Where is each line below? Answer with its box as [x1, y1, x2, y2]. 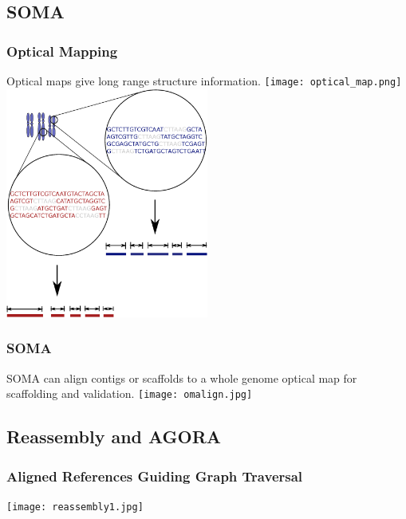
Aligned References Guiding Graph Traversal [6, 466, 303, 486]
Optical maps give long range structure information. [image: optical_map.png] [6, 73, 402, 88]
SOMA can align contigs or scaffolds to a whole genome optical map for [6, 369, 357, 386]
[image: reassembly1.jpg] [6, 501, 144, 513]
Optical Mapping [6, 41, 118, 61]
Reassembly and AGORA [6, 424, 222, 449]
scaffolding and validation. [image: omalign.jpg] [6, 385, 253, 402]
